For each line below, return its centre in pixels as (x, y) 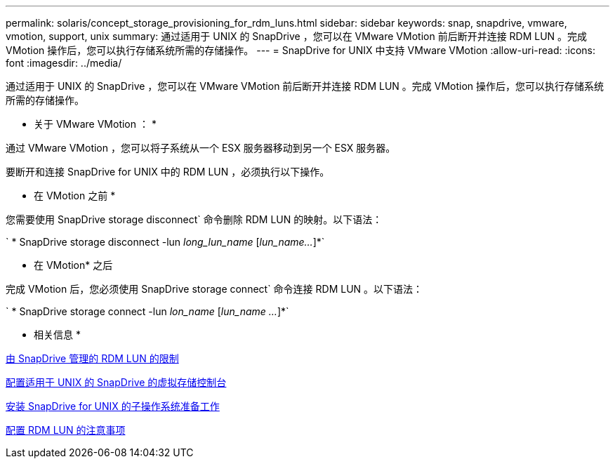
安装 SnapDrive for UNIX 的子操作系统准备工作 (113, 406)
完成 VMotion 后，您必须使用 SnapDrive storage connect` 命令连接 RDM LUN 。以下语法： (214, 289)
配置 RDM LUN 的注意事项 (66, 430)
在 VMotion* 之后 (73, 265)
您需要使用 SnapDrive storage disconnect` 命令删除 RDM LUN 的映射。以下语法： (194, 219)
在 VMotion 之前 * (75, 195)
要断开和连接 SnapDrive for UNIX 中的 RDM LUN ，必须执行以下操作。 (168, 172)
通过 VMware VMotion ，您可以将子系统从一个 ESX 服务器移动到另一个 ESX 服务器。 (201, 148)
